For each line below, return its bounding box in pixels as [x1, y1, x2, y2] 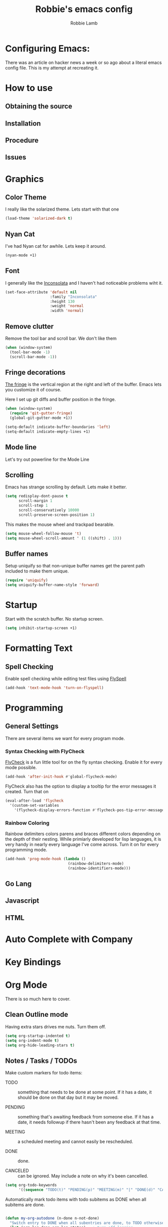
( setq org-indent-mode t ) [5, 1038, 59, 1043]
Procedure [5, 136, 39, 145]
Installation [5, 119, 41, 128]
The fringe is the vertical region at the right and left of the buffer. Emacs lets [5, 381, 161, 387]
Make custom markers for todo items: [5, 1070, 82, 1076]
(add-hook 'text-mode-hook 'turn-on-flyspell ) [5, 685, 104, 690]
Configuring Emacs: [5, 43, 90, 54]
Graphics [5, 173, 44, 185]
